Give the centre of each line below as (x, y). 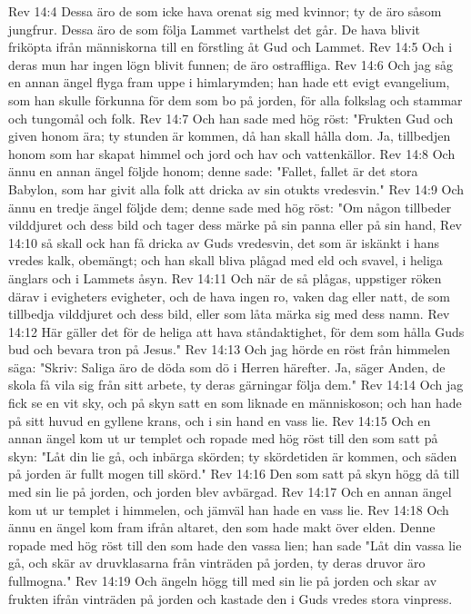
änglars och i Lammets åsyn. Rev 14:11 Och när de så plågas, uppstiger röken (225, 277)
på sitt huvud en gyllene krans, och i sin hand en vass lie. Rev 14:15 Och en (220, 420)
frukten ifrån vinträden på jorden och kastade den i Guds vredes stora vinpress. (230, 598)
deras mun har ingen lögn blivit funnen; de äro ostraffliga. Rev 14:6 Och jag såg (231, 64)
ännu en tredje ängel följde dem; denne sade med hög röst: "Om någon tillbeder (230, 207)
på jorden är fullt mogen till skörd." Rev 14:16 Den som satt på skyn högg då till (234, 474)
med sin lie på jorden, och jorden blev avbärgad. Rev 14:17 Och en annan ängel (230, 492)
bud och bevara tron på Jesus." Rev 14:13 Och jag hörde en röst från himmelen (229, 349)
